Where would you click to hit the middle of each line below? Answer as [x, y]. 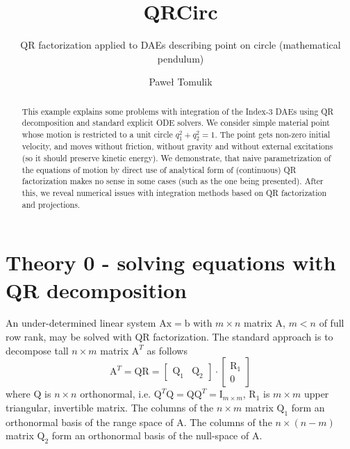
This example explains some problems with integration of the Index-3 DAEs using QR [178, 111]
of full [332, 323]
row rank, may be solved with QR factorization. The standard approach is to [169, 337]
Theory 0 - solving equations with [171, 262]
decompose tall [37, 350]
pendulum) [181, 58]
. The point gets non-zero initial [273, 134]
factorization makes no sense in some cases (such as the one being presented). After [173, 181]
